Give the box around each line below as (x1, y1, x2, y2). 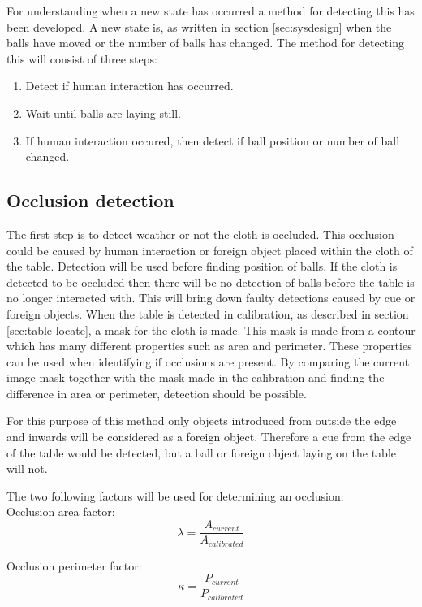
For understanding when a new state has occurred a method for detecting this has (6, 2, 415, 19)
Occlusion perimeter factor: (6, 557, 142, 574)
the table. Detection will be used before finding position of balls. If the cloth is (6, 258, 398, 275)
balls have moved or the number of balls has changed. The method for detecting (6, 34, 404, 51)
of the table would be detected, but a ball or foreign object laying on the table (6, 444, 396, 461)
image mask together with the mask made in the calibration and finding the (6, 369, 385, 386)
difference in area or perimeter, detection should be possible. (6, 384, 307, 401)
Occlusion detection (6, 188, 174, 213)
